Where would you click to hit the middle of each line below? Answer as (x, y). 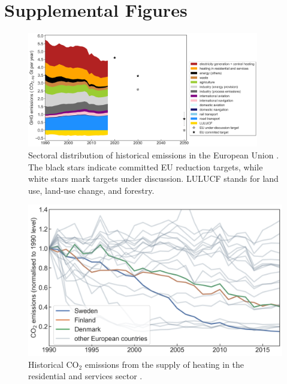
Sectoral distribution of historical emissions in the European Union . (154, 155)
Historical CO (54, 364)
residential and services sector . (85, 376)
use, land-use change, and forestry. (91, 190)
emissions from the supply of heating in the (164, 364)
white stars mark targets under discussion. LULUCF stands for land (153, 178)
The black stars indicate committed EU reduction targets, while (146, 166)
